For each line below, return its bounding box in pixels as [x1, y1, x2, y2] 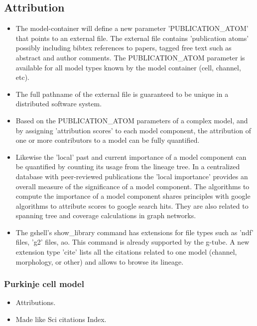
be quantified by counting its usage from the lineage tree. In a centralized [15, 161, 240, 172]
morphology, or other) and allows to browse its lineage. [15, 256, 184, 267]
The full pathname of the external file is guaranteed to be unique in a [15, 88, 229, 99]
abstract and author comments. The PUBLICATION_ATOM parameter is [15, 52, 245, 62]
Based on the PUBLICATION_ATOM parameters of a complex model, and [15, 115, 248, 125]
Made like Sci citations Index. [15, 314, 107, 325]
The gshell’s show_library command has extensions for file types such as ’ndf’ [15, 227, 254, 237]
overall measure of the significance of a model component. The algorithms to [15, 181, 250, 191]
